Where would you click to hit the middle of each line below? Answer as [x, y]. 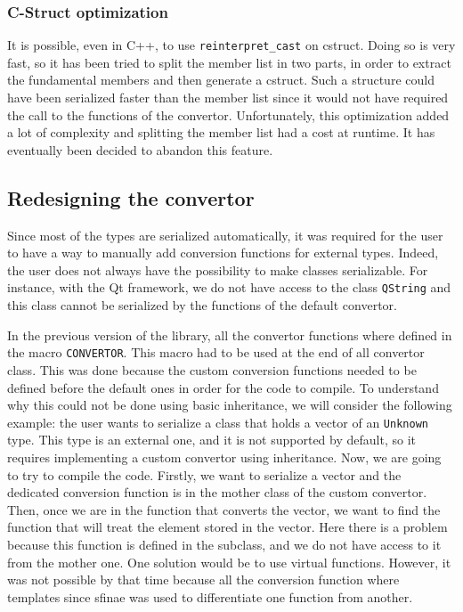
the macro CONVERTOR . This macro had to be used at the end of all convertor [216, 352]
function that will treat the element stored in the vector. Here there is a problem [227, 527]
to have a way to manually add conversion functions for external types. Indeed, [223, 253]
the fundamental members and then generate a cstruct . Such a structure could [221, 80]
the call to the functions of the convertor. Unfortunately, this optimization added [228, 114]
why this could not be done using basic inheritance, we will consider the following [230, 405]
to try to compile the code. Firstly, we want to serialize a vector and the [204, 474]
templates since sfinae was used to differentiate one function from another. [210, 596]
